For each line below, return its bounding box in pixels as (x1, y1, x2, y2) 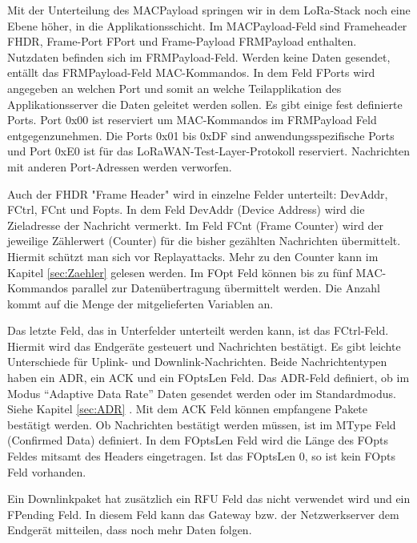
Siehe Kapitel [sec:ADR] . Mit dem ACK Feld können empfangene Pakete (7, 400, 368, 417)
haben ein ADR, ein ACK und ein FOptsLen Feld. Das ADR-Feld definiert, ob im (7, 369, 410, 386)
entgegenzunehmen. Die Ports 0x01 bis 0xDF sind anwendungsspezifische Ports (7, 127, 395, 143)
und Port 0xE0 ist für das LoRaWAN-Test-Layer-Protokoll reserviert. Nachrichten (7, 143, 411, 159)
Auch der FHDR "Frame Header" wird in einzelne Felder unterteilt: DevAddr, (7, 185, 388, 202)
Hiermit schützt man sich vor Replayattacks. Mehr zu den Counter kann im (7, 247, 379, 264)
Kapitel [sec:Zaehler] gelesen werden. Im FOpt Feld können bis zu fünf (7, 263, 352, 280)
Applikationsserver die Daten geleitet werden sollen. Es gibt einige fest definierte (7, 95, 403, 112)
